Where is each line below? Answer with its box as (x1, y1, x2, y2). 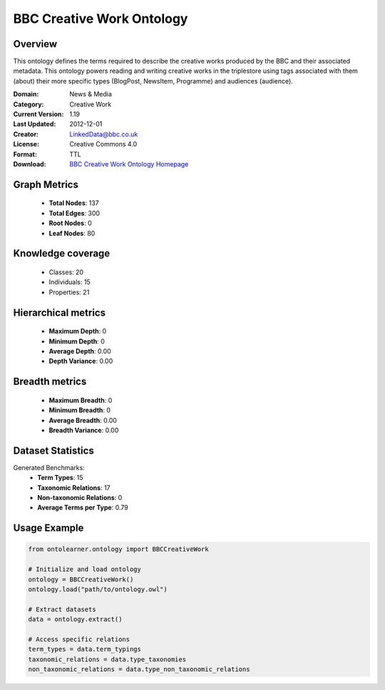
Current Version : (13, 110, 64, 119)
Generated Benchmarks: (13, 463, 85, 471)
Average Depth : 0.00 (48, 346, 112, 355)
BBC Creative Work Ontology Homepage (69, 159, 189, 168)
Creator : (13, 129, 39, 139)
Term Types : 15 (37, 474, 83, 482)
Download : (13, 159, 46, 168)
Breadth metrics (13, 376, 87, 388)
